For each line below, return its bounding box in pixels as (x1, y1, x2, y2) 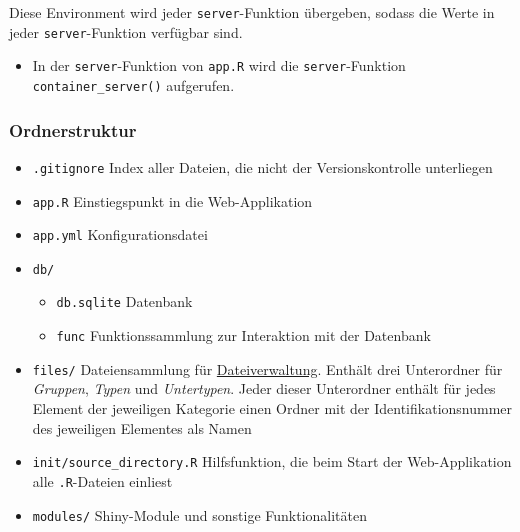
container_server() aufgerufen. (32, 74, 235, 95)
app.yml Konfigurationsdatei (32, 224, 208, 245)
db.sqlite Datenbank (56, 291, 193, 312)
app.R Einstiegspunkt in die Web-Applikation (32, 190, 313, 211)
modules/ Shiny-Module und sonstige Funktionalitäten (32, 504, 367, 525)
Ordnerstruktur (9, 117, 137, 142)
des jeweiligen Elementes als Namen (32, 417, 252, 438)
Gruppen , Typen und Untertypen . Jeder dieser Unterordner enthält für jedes (32, 378, 496, 399)
